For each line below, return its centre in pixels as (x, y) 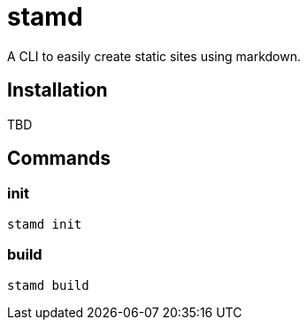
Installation (58, 90)
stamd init (45, 224)
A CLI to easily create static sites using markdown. (154, 56)
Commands (59, 159)
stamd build (48, 285)
